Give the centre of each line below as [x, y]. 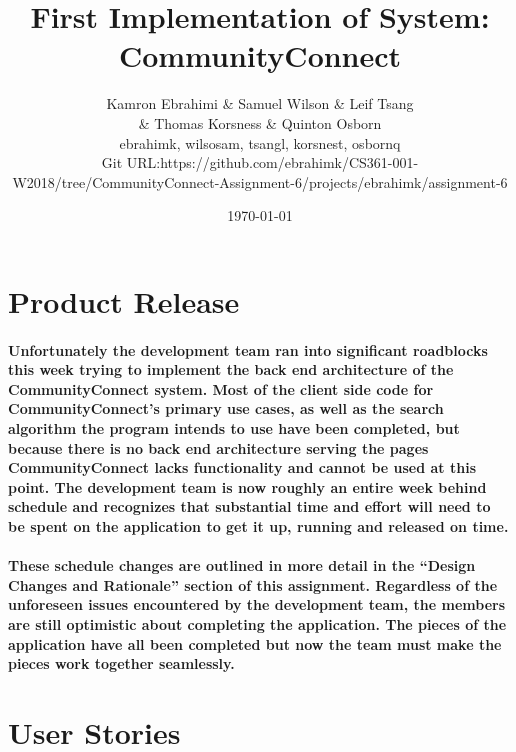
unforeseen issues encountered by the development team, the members [257, 604]
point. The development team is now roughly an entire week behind [247, 486]
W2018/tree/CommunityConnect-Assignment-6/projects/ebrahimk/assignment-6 [260, 181]
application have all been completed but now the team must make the [255, 643]
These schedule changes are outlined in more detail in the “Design [242, 565]
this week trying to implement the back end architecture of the [231, 369]
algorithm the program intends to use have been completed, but [234, 428]
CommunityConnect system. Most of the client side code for [221, 388]
